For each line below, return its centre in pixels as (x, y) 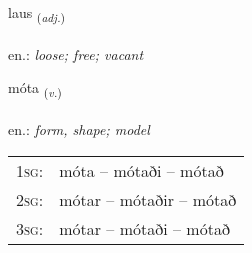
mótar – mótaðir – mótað (148, 199)
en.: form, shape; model (79, 129)
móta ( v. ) (35, 89)
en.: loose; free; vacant (76, 53)
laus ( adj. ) (37, 13)
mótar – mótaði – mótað (144, 228)
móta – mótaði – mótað (141, 170)
